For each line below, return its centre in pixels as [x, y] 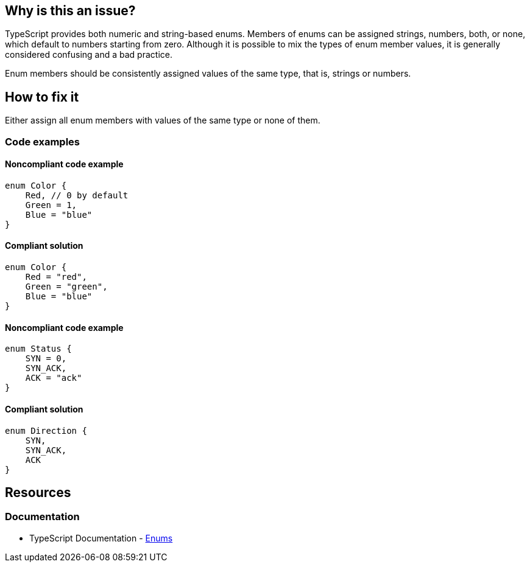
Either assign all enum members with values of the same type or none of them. [163, 120]
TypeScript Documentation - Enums [101, 538]
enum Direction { [46, 430]
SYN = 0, [46, 359]
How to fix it [42, 97]
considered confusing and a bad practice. [89, 55]
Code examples [43, 141]
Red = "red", [56, 277]
